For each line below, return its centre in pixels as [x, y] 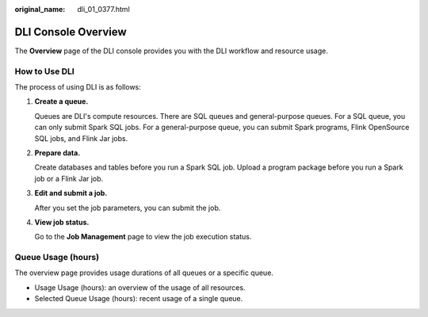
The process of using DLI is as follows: [78, 87]
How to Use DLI [44, 71]
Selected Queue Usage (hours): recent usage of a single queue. [139, 299]
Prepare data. [57, 153]
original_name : [40, 9]
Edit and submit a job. [71, 193]
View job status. [62, 222]
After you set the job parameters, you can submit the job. [128, 208]
